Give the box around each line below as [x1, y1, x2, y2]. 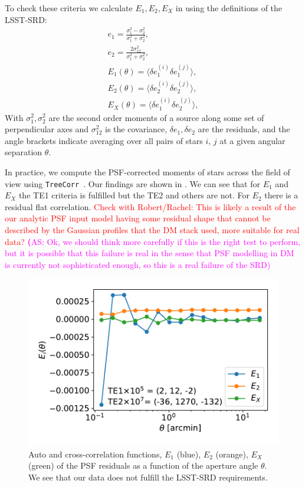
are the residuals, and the [198, 123, 290, 135]
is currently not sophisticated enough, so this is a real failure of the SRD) [5, 258, 271, 270]
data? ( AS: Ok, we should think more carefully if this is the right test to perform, [5, 235, 301, 247]
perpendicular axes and [5, 123, 89, 135]
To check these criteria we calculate [5, 2, 133, 14]
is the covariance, [105, 123, 168, 135]
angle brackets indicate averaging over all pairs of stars [5, 134, 203, 146]
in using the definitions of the [175, 2, 283, 14]
